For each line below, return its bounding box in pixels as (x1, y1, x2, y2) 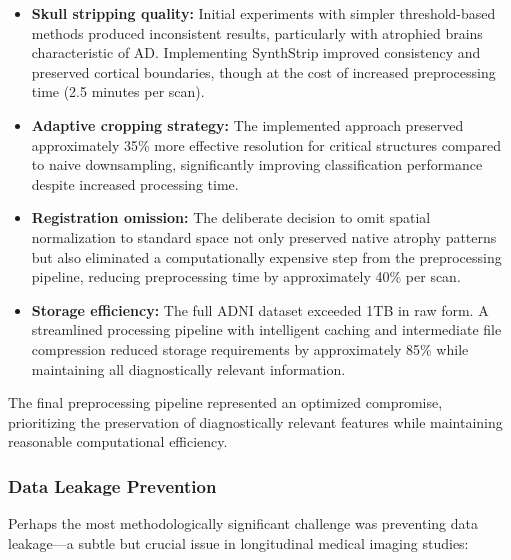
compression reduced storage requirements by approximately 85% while (31, 338, 469, 359)
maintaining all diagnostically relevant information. (31, 358, 346, 379)
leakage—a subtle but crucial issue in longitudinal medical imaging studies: (8, 532, 469, 553)
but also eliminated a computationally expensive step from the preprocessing (31, 246, 502, 267)
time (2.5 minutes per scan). (31, 81, 205, 102)
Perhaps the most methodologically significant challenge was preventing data (8, 513, 478, 534)
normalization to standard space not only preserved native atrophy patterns (31, 226, 497, 247)
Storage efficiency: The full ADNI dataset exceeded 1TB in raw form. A (31, 299, 489, 320)
